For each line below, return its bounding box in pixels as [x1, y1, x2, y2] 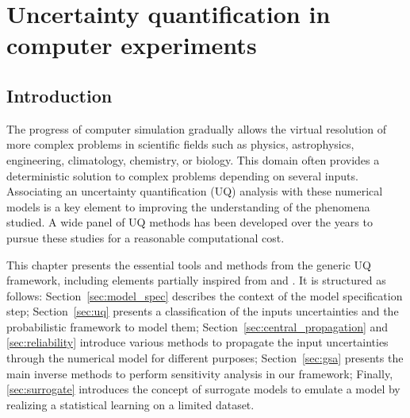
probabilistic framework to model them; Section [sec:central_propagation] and [6, 318, 389, 335]
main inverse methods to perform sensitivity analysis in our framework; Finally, [6, 365, 393, 381]
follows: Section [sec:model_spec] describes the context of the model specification [6, 287, 403, 304]
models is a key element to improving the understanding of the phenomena [6, 198, 370, 215]
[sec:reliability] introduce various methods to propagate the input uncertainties [6, 334, 389, 350]
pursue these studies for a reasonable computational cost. [6, 229, 285, 246]
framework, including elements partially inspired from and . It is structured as [6, 272, 386, 288]
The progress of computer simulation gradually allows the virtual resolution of [6, 120, 386, 137]
